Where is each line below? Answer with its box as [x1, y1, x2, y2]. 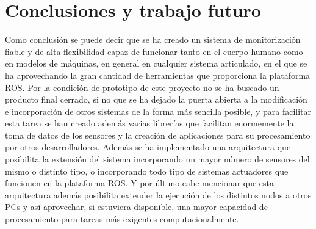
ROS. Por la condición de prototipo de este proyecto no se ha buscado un [5, 81, 279, 93]
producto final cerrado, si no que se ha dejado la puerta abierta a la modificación [5, 93, 307, 106]
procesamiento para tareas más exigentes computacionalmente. [5, 213, 239, 225]
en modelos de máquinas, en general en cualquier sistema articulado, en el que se [5, 57, 307, 70]
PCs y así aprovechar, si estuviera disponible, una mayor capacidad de [5, 200, 268, 213]
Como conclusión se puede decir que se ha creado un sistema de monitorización [5, 33, 301, 46]
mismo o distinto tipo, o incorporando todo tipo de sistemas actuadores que [5, 164, 289, 177]
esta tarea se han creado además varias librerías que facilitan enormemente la [5, 117, 294, 129]
